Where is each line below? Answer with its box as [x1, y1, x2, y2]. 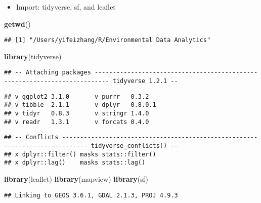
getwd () [4, 18, 31, 29]
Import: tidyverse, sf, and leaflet [16, 2, 116, 12]
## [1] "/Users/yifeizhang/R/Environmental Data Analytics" [4, 36, 211, 44]
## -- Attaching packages [4, 69, 91, 76]
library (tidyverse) [4, 51, 62, 61]
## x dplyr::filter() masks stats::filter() [4, 150, 156, 158]
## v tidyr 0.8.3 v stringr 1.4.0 [4, 110, 149, 117]
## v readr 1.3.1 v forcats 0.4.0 [4, 118, 149, 126]
